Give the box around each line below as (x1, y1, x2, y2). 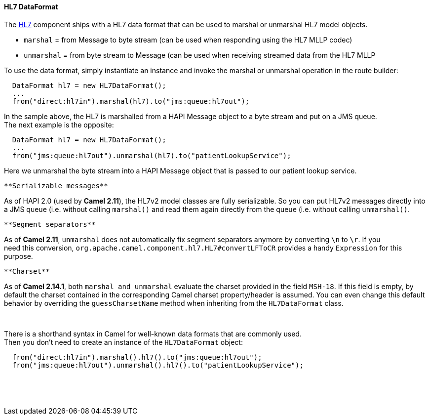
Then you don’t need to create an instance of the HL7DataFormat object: (4, 337, 243, 346)
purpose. (4, 251, 33, 260)
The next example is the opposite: (4, 120, 114, 129)
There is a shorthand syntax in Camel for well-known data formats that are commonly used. (4, 329, 302, 338)
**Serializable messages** (4, 181, 108, 190)
